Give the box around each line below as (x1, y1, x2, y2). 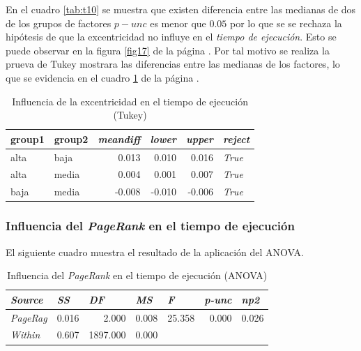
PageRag (10, 310, 47, 324)
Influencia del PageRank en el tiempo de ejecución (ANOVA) (7, 268, 268, 283)
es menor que (150, 15, 206, 30)
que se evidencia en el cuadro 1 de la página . (6, 70, 199, 84)
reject (223, 131, 250, 146)
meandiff (98, 131, 141, 146)
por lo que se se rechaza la (230, 15, 342, 30)
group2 (54, 131, 89, 146)
